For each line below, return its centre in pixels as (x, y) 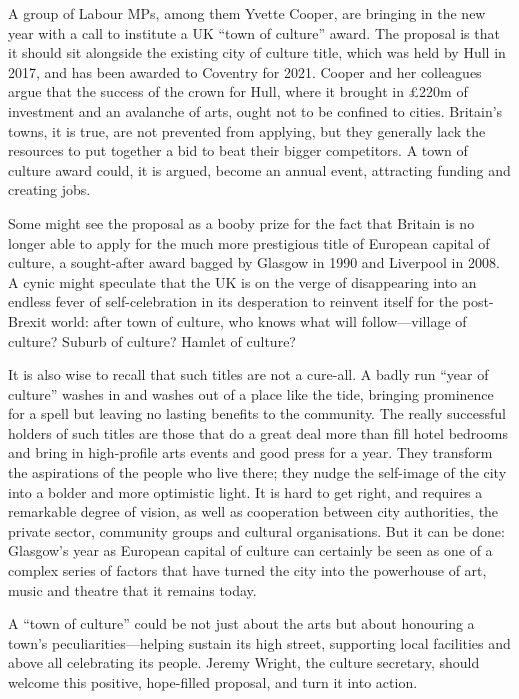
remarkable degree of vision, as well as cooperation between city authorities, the (253, 511)
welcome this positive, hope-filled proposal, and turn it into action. (213, 682)
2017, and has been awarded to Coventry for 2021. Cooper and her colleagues (245, 71)
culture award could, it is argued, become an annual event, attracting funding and (259, 169)
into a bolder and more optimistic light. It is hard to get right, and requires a (245, 491)
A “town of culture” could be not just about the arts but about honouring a (241, 623)
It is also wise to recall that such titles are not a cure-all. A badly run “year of (248, 374)
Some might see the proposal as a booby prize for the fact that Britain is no (241, 222)
